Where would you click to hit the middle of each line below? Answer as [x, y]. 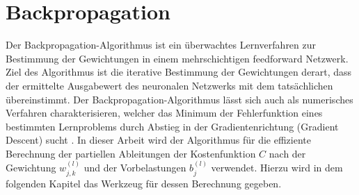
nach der [287, 153]
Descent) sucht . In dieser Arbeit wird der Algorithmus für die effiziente [158, 140]
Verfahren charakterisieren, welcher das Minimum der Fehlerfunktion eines [164, 113]
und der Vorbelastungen [135, 168]
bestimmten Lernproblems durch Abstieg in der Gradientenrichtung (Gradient [172, 126]
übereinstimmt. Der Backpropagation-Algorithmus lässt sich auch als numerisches [179, 99]
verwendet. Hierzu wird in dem [277, 168]
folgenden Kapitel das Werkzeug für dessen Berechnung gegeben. [144, 183]
